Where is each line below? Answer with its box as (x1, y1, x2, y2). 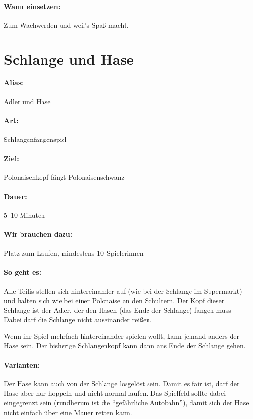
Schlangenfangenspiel (4, 134, 67, 144)
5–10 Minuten (4, 209, 45, 220)
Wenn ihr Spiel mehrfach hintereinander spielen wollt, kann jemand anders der (4, 330, 239, 341)
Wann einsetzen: (4, 1, 61, 11)
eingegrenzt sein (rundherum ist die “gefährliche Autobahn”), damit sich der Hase (4, 397, 249, 408)
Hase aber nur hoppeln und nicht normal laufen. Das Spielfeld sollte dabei (4, 388, 226, 398)
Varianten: (4, 359, 40, 370)
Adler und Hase (4, 96, 51, 106)
